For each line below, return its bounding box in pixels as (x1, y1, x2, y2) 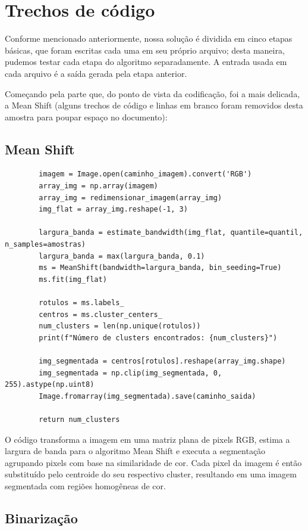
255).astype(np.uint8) (5, 380, 95, 389)
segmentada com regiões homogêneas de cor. (5, 479, 166, 492)
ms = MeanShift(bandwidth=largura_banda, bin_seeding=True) (39, 263, 282, 272)
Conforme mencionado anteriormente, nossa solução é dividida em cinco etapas (5, 32, 293, 45)
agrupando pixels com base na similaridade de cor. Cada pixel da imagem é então (5, 456, 302, 468)
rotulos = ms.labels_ (39, 299, 124, 308)
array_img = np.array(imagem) (39, 182, 158, 191)
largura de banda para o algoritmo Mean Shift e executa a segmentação (5, 445, 266, 457)
